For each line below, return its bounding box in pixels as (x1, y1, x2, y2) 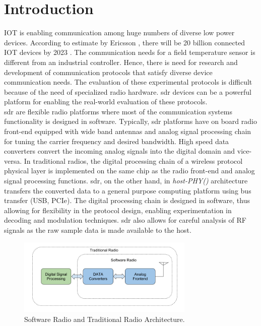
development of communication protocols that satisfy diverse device (4, 67, 213, 77)
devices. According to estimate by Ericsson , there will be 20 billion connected (4, 37, 245, 47)
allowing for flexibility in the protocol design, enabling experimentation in (4, 205, 232, 215)
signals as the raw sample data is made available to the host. (4, 225, 191, 235)
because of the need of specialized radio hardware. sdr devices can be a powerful (4, 86, 251, 97)
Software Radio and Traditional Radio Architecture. (24, 313, 185, 324)
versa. (4, 155, 22, 166)
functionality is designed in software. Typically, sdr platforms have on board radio (4, 116, 257, 126)
